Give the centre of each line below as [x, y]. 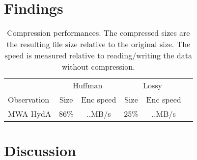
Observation [29, 100]
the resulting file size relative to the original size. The [98, 44]
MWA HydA [30, 114]
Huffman [87, 85]
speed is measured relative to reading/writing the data [98, 55]
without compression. [98, 67]
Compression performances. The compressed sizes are [98, 33]
